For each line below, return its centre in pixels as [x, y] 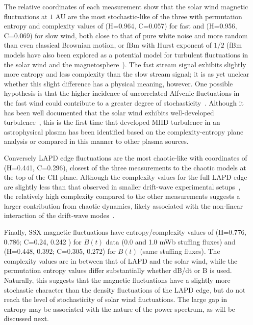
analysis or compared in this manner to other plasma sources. [96, 141]
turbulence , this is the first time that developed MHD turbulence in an [112, 122]
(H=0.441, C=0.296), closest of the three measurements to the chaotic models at [125, 167]
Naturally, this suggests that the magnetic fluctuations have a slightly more [117, 280]
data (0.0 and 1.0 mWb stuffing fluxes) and [171, 241]
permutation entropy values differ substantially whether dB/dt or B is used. [118, 270]
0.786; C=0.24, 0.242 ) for [43, 241]
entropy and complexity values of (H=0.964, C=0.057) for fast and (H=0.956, [121, 26]
